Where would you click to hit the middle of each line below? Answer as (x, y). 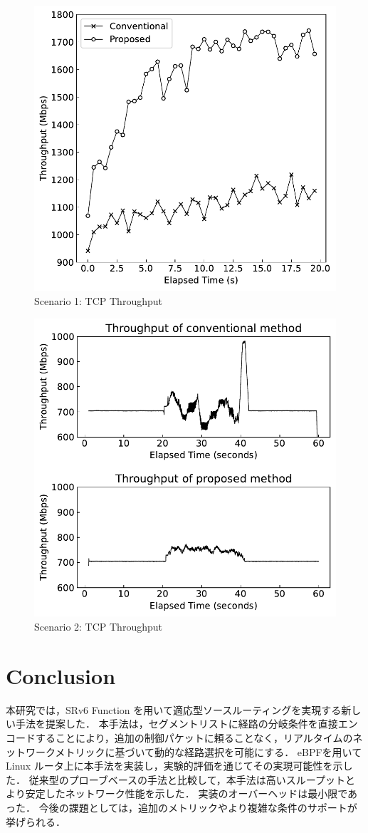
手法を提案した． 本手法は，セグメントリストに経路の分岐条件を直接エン (186, 724)
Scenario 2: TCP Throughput (98, 627)
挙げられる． (36, 821)
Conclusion (61, 675)
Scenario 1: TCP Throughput (98, 300)
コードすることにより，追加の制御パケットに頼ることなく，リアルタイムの (179, 737)
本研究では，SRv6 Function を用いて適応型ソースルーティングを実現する (174, 709)
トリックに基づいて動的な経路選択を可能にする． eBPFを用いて (214, 751)
